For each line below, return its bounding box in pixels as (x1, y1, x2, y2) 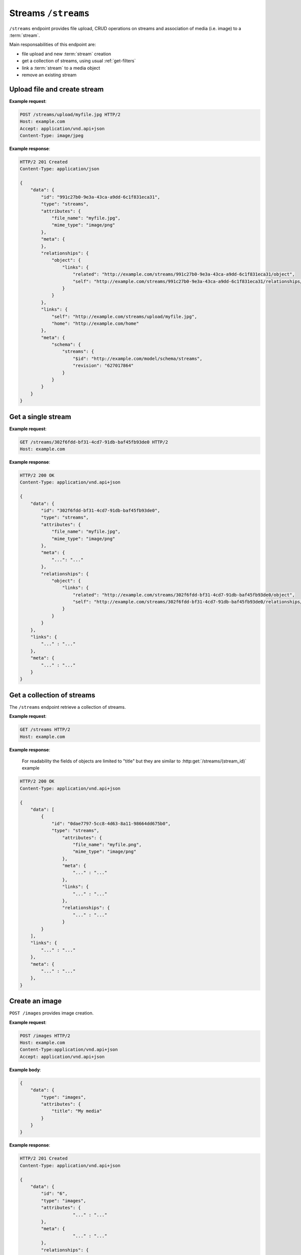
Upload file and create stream (9, 85, 104, 93)
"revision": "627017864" (73, 363, 134, 368)
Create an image (9, 997, 62, 1006)
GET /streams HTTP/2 (20, 727, 70, 732)
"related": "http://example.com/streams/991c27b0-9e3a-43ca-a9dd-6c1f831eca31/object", (73, 272, 295, 277)
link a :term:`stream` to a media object (22, 65, 100, 71)
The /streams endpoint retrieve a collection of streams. (9, 704, 126, 710)
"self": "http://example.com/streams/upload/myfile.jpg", (51, 314, 198, 319)
